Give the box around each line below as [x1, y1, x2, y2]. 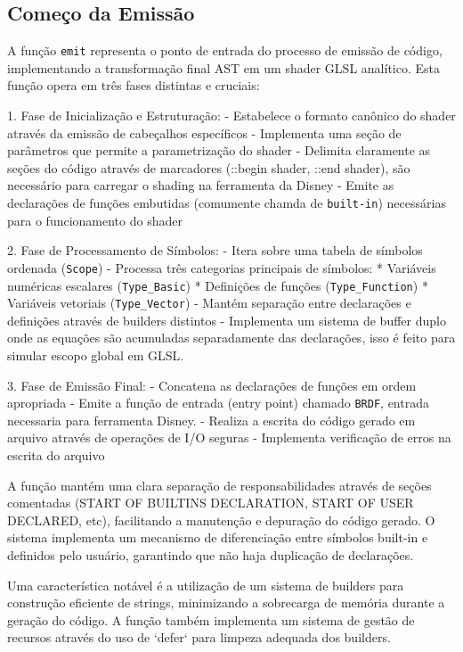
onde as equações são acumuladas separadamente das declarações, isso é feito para [7, 328, 456, 347]
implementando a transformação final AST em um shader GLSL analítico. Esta [7, 58, 440, 77]
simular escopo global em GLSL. [7, 346, 184, 365]
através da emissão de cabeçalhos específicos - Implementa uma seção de [7, 123, 402, 142]
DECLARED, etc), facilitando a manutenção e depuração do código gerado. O [7, 510, 435, 529]
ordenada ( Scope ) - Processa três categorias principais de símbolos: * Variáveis [7, 258, 436, 276]
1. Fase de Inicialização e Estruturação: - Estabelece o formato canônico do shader [7, 106, 456, 125]
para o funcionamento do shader [7, 210, 183, 229]
